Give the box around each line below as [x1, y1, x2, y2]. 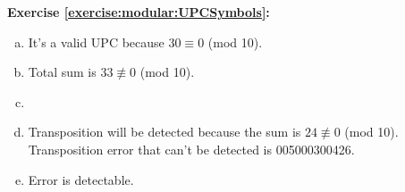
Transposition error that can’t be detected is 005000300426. [28, 139, 355, 158]
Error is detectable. [28, 170, 134, 188]
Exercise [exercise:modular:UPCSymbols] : [7, 3, 270, 21]
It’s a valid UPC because [28, 32, 165, 51]
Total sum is [28, 63, 97, 81]
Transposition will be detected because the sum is [28, 122, 301, 141]
